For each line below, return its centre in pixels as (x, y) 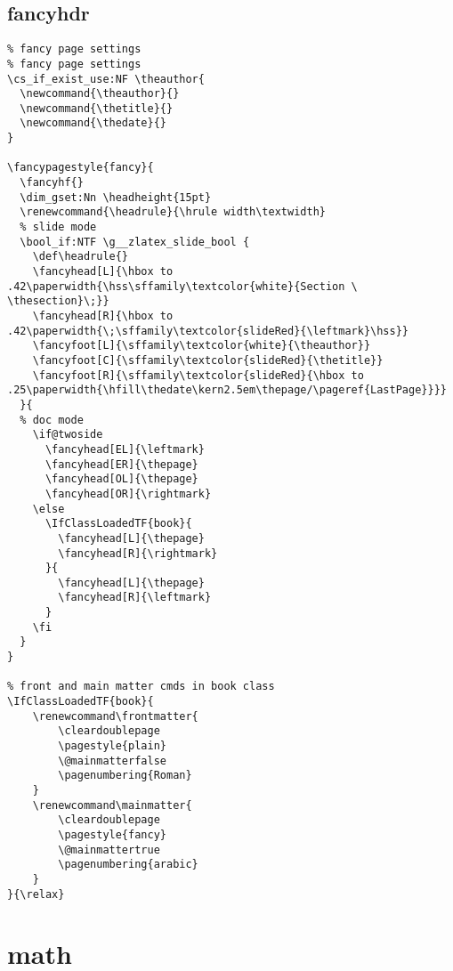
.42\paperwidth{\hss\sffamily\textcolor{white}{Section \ (182, 286)
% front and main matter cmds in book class (141, 687)
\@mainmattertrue (109, 850)
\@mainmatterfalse (112, 761)
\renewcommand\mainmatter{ (112, 805)
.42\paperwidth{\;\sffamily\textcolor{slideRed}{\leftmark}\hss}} (208, 331)
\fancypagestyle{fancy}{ (81, 168)
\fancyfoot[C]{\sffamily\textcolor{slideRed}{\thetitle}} (208, 360)
